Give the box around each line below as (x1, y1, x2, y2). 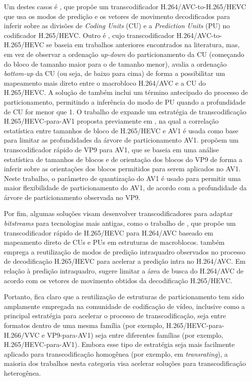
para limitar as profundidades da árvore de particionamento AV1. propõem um (4, 135, 239, 145)
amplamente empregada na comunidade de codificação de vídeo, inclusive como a (4, 301, 245, 311)
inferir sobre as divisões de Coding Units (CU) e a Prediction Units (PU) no (4, 20, 230, 31)
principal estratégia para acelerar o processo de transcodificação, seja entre (4, 310, 226, 321)
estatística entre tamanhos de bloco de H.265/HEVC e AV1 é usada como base (4, 125, 238, 135)
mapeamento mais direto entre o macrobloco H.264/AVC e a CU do (4, 77, 206, 88)
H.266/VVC (4, 329, 40, 340)
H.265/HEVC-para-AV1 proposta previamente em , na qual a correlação (4, 116, 219, 126)
